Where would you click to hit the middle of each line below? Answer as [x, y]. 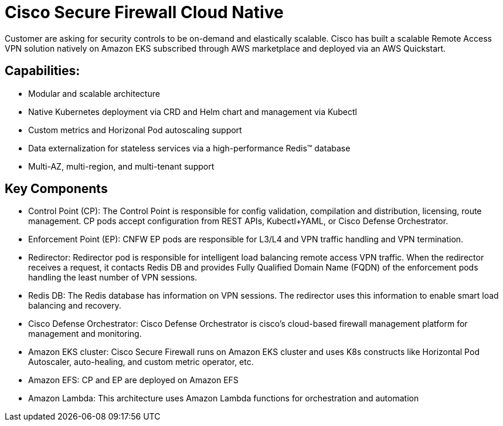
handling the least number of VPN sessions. [113, 278]
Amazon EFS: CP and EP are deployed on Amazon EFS [133, 380]
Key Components [56, 189]
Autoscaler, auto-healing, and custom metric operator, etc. [141, 362]
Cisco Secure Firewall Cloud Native [144, 12]
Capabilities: [43, 71]
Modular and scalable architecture [94, 93]
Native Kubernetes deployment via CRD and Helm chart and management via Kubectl [193, 111]
